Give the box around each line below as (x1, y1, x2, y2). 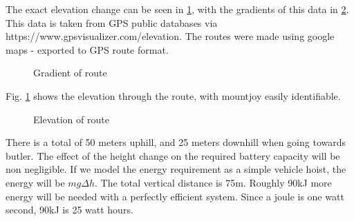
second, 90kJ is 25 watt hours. (6, 202, 133, 217)
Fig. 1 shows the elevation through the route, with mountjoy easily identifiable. (6, 88, 341, 103)
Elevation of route (33, 112, 109, 126)
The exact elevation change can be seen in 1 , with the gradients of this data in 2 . (6, 2, 349, 16)
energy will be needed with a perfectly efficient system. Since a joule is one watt (6, 189, 344, 203)
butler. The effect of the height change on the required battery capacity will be (6, 148, 340, 162)
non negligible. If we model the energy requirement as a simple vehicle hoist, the (6, 162, 346, 176)
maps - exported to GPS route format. (6, 42, 169, 56)
